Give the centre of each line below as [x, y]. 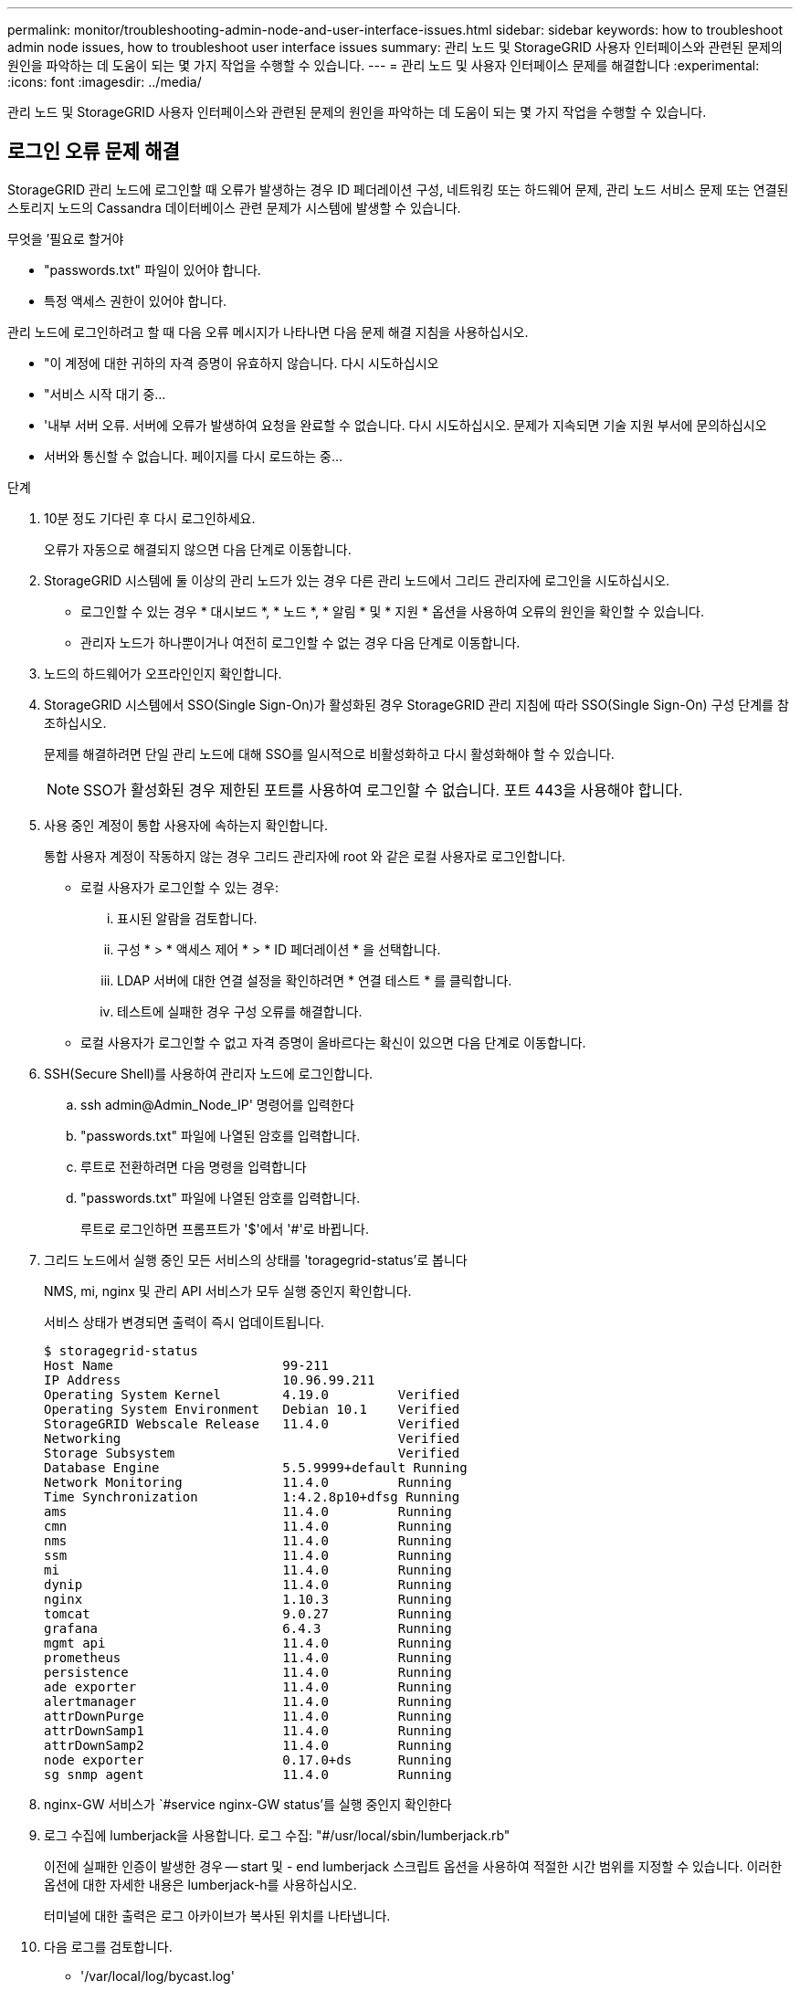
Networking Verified [252, 1438]
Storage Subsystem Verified [252, 1453]
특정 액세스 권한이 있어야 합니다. [136, 300]
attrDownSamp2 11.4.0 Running [248, 1745]
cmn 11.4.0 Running [248, 1526]
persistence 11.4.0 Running [248, 1672]
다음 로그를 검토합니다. [108, 1946]
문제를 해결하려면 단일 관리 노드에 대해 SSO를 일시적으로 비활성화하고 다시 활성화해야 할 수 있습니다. [329, 753]
